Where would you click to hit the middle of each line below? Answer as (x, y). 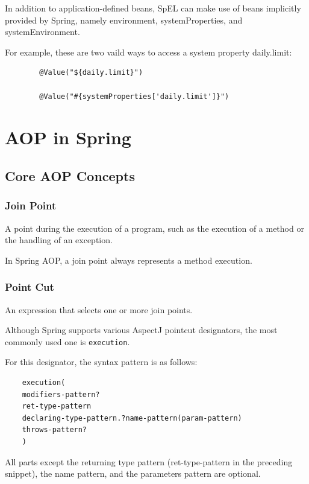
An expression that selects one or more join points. (99, 309)
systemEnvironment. (42, 32)
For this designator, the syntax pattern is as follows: (101, 362)
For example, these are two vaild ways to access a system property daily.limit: (148, 52)
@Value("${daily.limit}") (91, 73)
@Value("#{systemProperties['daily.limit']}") (134, 96)
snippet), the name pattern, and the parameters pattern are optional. (133, 473)
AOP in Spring (68, 137)
